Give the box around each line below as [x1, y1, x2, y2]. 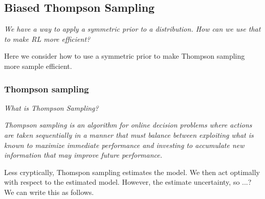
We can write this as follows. [4, 186, 94, 197]
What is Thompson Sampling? [4, 102, 99, 113]
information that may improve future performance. [4, 150, 163, 160]
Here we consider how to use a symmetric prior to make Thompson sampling [4, 51, 245, 61]
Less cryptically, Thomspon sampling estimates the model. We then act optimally [4, 166, 260, 177]
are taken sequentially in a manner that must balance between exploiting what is [4, 129, 254, 140]
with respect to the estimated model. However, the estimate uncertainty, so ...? [4, 177, 252, 187]
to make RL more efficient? [4, 33, 91, 44]
